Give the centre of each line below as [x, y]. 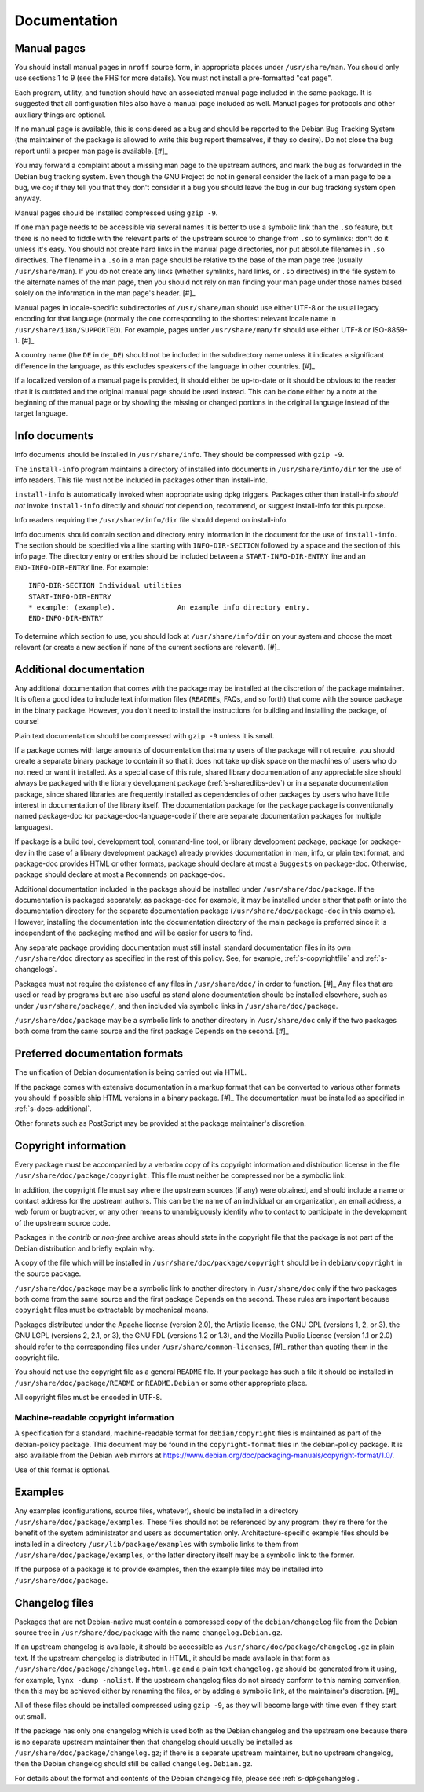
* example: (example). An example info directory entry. [169, 607]
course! [27, 721]
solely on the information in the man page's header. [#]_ [105, 293]
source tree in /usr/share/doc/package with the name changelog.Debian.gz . [148, 1633]
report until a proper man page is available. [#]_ [91, 151]
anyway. [28, 198]
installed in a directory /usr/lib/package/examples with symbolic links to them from [157, 1544]
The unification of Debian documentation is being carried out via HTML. [131, 1072]
